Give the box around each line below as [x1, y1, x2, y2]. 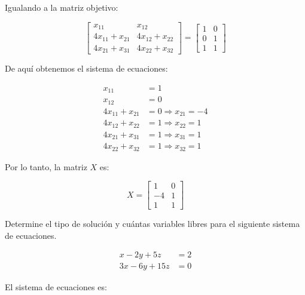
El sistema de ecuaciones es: [5, 280, 107, 293]
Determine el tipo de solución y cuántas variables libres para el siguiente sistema [5, 217, 300, 230]
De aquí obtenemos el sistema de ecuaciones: [5, 62, 168, 75]
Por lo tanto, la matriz [5, 160, 87, 173]
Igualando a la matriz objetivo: [5, 1, 118, 13]
